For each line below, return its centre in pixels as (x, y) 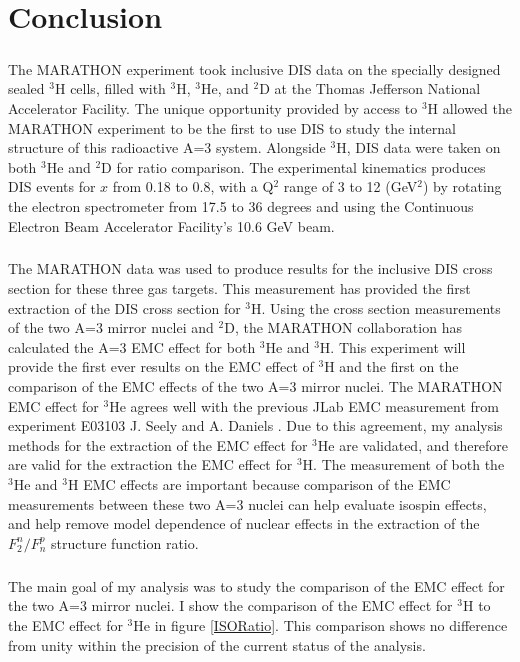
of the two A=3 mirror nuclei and (111, 327)
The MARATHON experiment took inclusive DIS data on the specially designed (254, 68)
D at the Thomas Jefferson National (370, 88)
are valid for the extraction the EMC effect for (150, 464)
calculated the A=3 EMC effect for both (132, 346)
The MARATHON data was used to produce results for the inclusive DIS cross (250, 268)
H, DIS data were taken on (418, 147)
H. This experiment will (392, 346)
